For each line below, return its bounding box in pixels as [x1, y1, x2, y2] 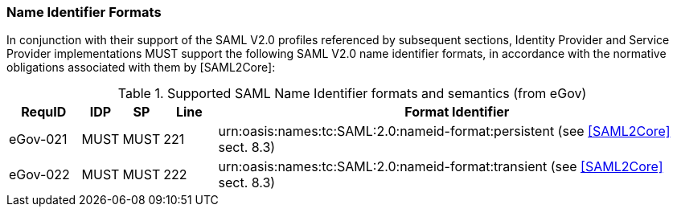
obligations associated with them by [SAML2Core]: [6, 60, 276, 75]
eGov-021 [9, 131, 68, 148]
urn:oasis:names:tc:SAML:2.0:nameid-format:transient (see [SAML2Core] [218, 158, 663, 175]
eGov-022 [9, 166, 70, 183]
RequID [21, 104, 67, 121]
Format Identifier [404, 104, 510, 121]
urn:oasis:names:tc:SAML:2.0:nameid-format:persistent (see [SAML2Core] [218, 123, 671, 140]
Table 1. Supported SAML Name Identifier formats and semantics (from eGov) [117, 85, 587, 102]
